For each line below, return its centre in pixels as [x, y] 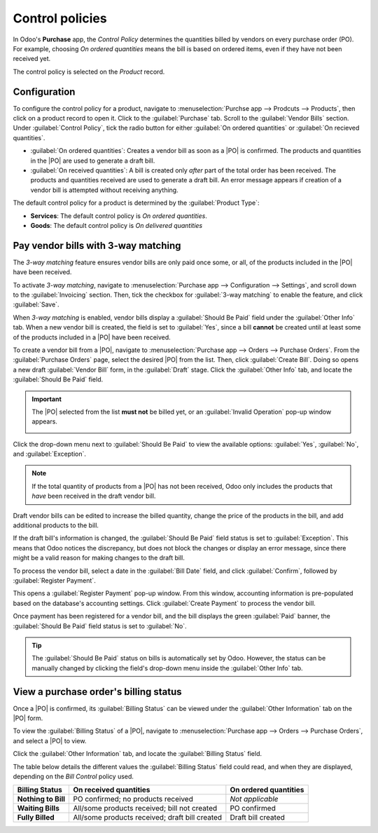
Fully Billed [36, 818]
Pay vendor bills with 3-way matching [97, 245]
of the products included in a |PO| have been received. [92, 337]
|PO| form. [28, 718]
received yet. [32, 59]
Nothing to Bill [41, 799]
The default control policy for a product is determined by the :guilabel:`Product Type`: [136, 203]
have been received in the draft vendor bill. [94, 496]
